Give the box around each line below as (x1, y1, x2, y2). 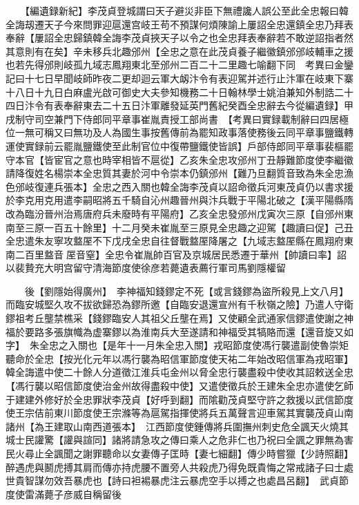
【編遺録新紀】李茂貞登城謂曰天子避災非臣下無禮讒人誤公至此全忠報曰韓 (24, 3, 349, 17)
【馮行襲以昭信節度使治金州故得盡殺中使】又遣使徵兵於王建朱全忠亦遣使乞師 (6, 379, 353, 393)
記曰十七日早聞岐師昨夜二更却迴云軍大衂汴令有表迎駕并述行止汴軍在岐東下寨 (6, 70, 353, 85)
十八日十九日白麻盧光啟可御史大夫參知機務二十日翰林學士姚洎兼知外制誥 (6, 84, 334, 99)
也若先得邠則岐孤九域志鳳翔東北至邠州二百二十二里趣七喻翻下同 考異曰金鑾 (6, 57, 353, 72)
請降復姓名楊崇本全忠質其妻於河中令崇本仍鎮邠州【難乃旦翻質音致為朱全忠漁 (6, 166, 353, 180)
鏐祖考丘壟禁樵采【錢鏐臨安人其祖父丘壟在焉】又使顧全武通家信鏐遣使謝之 (6, 311, 344, 325)
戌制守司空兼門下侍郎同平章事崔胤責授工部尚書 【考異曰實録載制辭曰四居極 (6, 111, 349, 126)
